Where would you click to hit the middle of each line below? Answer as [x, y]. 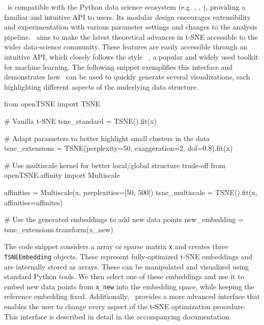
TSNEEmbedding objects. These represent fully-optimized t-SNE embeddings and [128, 256]
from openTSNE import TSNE [52, 104]
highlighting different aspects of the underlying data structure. [101, 86]
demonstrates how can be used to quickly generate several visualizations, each [127, 77]
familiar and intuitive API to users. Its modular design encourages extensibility [128, 17]
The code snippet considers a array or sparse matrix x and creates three [116, 246]
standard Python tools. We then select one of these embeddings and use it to [124, 276]
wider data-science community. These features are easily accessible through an [126, 47]
